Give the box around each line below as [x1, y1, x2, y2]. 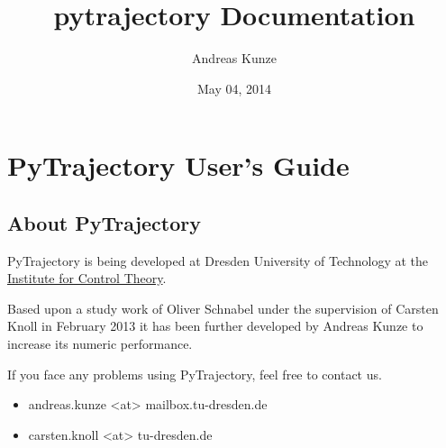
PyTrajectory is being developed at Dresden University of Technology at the [7, 251, 429, 270]
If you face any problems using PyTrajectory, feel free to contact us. [7, 364, 382, 383]
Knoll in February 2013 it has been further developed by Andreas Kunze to [7, 316, 423, 335]
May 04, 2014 [196, 78, 272, 97]
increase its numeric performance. [7, 334, 193, 353]
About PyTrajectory [7, 208, 201, 236]
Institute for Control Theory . [7, 269, 167, 288]
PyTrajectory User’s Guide [7, 147, 350, 184]
